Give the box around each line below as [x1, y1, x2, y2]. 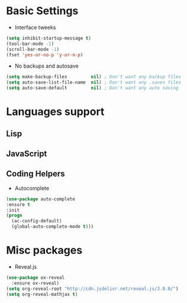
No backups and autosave [14, 62, 79, 69]
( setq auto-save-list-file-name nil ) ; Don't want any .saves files [6, 79, 182, 85]
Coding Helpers [6, 169, 65, 179]
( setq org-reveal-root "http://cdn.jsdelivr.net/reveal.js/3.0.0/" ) [6, 286, 179, 292]
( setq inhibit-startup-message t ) [6, 35, 92, 41]
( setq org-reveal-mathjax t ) [6, 291, 78, 297]
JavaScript [6, 149, 47, 159]
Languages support [6, 105, 105, 119]
